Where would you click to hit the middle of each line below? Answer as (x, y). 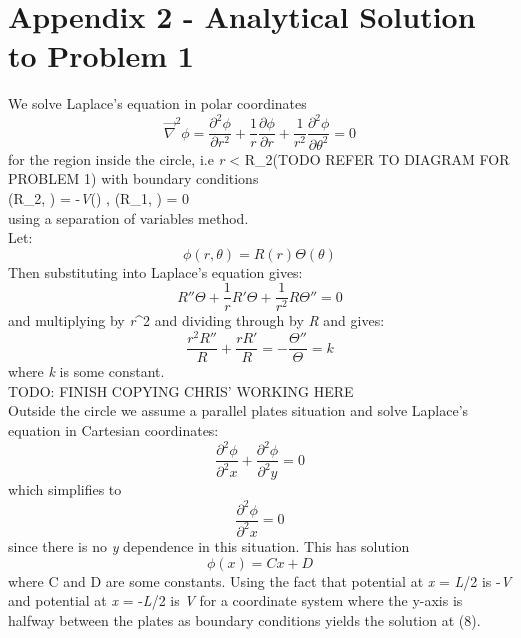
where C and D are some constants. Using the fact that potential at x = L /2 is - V (260, 580)
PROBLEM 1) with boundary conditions (133, 178)
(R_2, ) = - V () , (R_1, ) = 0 (99, 198)
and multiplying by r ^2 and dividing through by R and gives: (196, 320)
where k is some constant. (86, 371)
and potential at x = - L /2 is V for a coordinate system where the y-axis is (235, 600)
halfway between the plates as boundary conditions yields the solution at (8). (244, 619)
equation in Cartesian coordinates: (113, 429)
